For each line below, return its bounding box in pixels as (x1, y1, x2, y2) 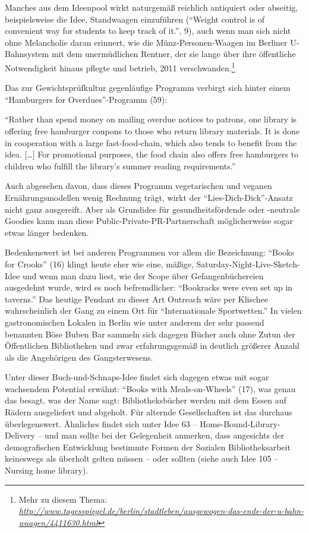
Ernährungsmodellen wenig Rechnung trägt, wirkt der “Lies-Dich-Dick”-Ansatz (5, 191, 293, 203)
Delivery (5, 429, 35, 441)
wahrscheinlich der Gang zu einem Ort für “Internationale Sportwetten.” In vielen (5, 304, 302, 317)
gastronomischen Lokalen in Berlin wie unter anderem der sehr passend (5, 316, 264, 328)
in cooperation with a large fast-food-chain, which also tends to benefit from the (5, 136, 297, 149)
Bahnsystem (5, 48, 49, 60)
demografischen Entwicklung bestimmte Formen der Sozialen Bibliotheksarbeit (5, 440, 291, 453)
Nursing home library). (5, 464, 89, 477)
